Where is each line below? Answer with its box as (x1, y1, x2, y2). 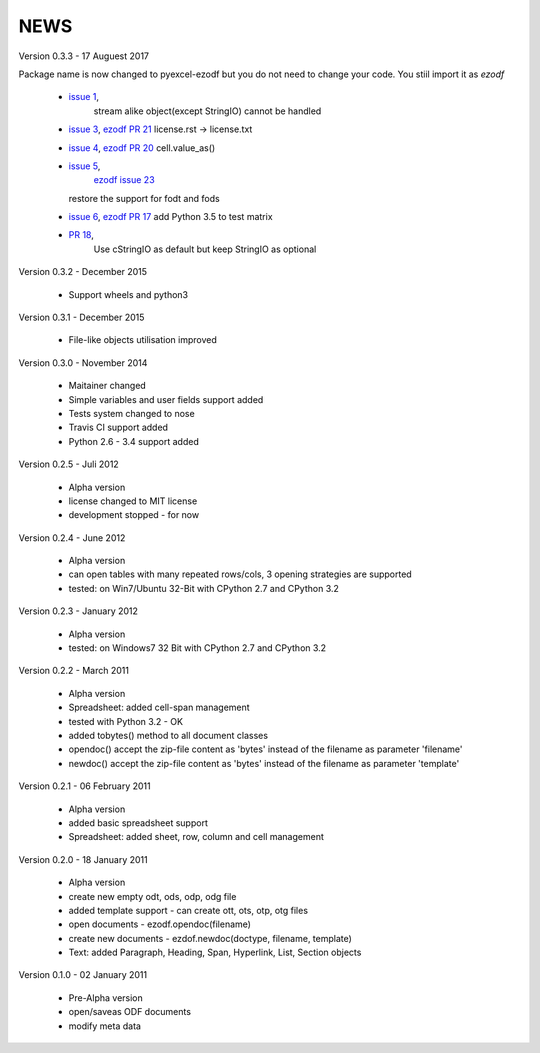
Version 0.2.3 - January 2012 (18, 605, 139, 617)
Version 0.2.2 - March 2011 (18, 665, 130, 677)
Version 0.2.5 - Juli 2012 (18, 458, 119, 470)
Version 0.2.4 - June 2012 (18, 531, 126, 544)
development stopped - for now (68, 509, 200, 521)
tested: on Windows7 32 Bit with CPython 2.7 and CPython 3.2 (68, 642, 327, 654)
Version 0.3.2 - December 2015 (18, 266, 148, 278)
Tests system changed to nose (68, 407, 195, 419)
